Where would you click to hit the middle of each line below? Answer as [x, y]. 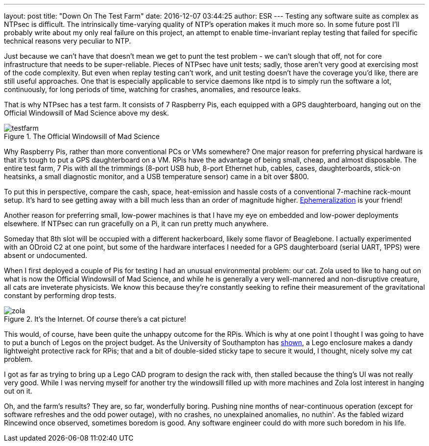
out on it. [18, 391]
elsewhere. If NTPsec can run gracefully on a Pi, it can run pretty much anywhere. [136, 223]
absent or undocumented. [46, 255]
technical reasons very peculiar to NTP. [68, 41]
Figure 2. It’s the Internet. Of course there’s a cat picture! [95, 319]
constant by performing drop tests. [60, 295]
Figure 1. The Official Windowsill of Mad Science [82, 136]
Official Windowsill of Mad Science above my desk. [87, 113]
